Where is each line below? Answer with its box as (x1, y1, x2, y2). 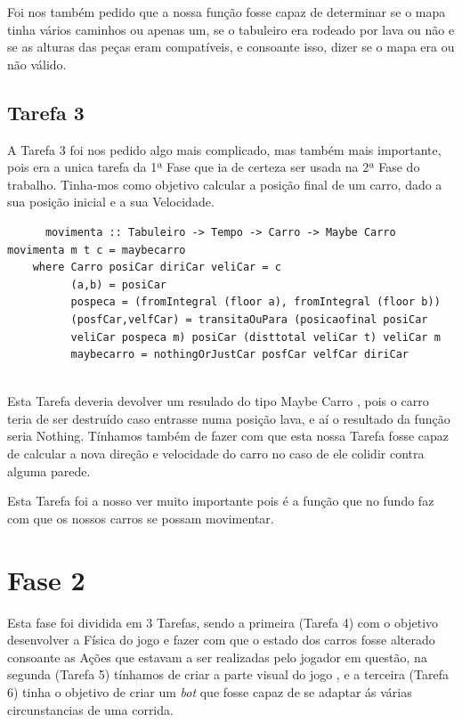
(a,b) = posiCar (70, 278, 166, 291)
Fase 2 (7, 561, 85, 597)
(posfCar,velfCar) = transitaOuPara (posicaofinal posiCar (70, 312, 428, 326)
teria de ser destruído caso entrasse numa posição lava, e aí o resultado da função (7, 409, 450, 427)
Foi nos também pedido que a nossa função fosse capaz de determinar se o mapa (7, 3, 446, 20)
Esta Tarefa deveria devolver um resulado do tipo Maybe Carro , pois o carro (7, 392, 429, 410)
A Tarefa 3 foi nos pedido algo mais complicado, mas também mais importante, (7, 140, 442, 158)
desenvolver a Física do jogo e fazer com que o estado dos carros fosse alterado (7, 630, 435, 649)
